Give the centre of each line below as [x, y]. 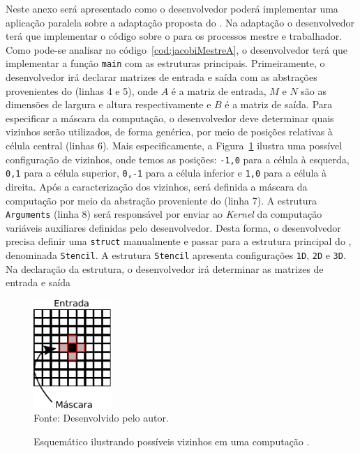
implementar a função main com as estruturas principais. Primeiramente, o [165, 63]
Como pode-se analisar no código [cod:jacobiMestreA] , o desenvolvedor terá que [177, 49]
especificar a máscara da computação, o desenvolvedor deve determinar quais [170, 118]
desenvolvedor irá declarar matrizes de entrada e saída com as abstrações [162, 77]
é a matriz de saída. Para [279, 104]
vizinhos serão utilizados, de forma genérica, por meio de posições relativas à [169, 132]
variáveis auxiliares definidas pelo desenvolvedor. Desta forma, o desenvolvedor [173, 227]
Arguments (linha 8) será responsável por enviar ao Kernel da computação [164, 214]
